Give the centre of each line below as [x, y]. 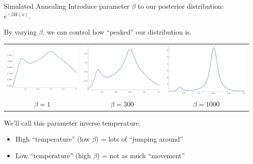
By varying [20, 32]
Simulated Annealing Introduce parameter [67, 6]
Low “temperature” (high [53, 155]
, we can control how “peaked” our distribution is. [117, 32]
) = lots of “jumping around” [140, 139]
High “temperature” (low [53, 139]
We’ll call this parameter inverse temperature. [72, 122]
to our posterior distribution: [181, 6]
